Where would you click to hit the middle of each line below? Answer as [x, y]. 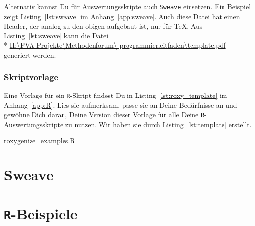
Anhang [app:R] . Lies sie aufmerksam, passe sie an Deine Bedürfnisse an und [121, 105]
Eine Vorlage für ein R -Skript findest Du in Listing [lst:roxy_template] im [116, 95]
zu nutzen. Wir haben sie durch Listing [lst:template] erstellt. [158, 124]
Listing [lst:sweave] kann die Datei [56, 35]
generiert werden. [30, 55]
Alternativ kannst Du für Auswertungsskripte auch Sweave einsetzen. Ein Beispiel [127, 6]
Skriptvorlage [31, 77]
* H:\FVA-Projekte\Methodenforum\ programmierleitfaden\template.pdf [115, 45]
